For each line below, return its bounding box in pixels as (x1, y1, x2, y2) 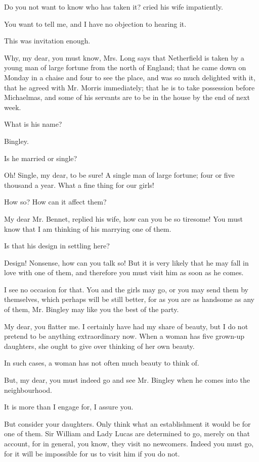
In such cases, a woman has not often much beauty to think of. (4, 357, 199, 368)
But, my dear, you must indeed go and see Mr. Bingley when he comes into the (4, 375, 250, 385)
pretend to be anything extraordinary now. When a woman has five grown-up (4, 331, 245, 341)
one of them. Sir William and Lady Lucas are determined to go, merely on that (4, 428, 250, 439)
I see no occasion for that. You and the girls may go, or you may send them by (4, 284, 248, 294)
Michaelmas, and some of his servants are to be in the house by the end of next (4, 92, 250, 102)
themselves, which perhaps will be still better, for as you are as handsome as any (4, 294, 255, 304)
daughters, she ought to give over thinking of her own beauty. (4, 340, 195, 351)
